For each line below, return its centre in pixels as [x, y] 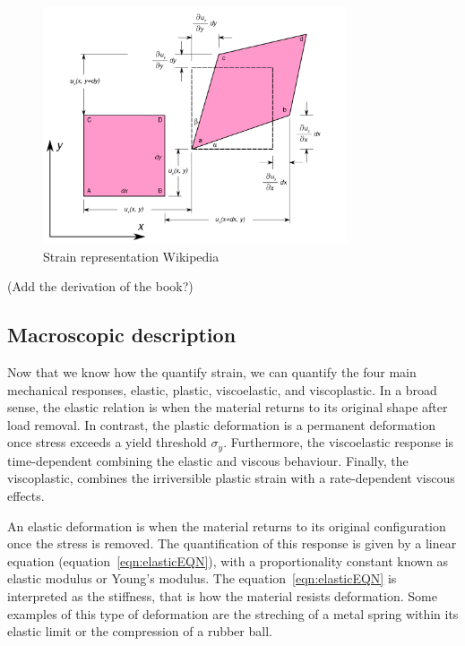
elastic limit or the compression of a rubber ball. [140, 631]
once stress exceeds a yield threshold [107, 442]
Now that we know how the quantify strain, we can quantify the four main [212, 371]
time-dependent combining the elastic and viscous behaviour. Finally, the [208, 460]
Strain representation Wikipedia [131, 256]
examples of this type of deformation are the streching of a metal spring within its [233, 613]
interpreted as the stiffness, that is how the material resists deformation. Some [222, 595]
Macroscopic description [122, 335]
